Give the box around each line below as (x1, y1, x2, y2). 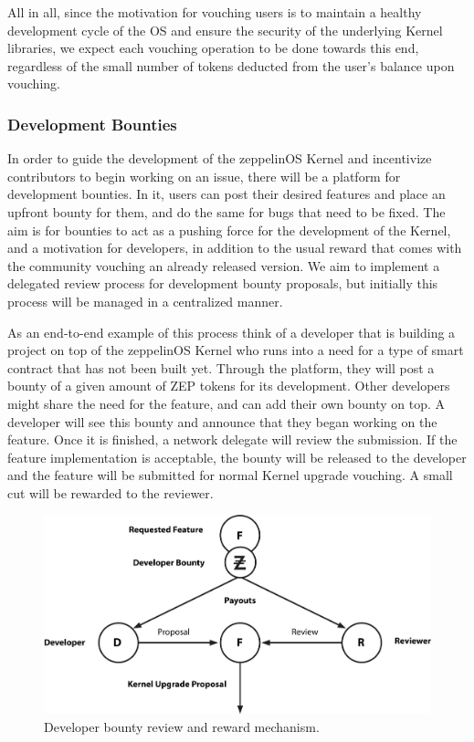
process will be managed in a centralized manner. (7, 291, 283, 310)
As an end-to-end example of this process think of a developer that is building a (7, 322, 456, 341)
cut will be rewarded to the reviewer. (7, 483, 214, 502)
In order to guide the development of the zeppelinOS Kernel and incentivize (7, 149, 432, 168)
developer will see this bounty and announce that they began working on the (7, 412, 437, 431)
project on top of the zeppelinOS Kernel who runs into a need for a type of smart (7, 340, 464, 360)
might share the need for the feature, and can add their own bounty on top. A (7, 393, 445, 413)
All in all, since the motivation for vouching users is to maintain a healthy (7, 3, 422, 21)
